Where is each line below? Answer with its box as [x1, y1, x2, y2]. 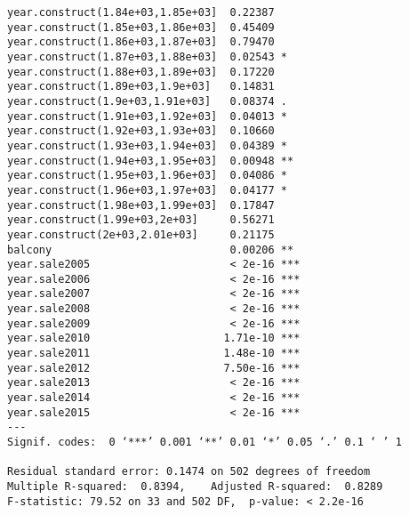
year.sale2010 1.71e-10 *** [7, 332, 301, 345]
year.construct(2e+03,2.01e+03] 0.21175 [7, 228, 275, 241]
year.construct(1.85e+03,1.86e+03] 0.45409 [7, 20, 275, 34]
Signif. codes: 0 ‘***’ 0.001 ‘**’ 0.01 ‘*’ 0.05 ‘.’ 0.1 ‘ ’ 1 [7, 436, 402, 449]
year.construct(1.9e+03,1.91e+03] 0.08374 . [7, 94, 287, 108]
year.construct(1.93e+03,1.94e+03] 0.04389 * [7, 139, 287, 152]
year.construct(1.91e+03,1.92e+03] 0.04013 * [7, 109, 287, 123]
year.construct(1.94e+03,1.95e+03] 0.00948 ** [7, 154, 294, 167]
